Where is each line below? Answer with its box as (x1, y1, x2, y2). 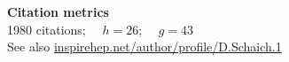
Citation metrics (7, 3, 109, 20)
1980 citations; (7, 19, 86, 38)
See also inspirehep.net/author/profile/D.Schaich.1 (7, 37, 282, 56)
